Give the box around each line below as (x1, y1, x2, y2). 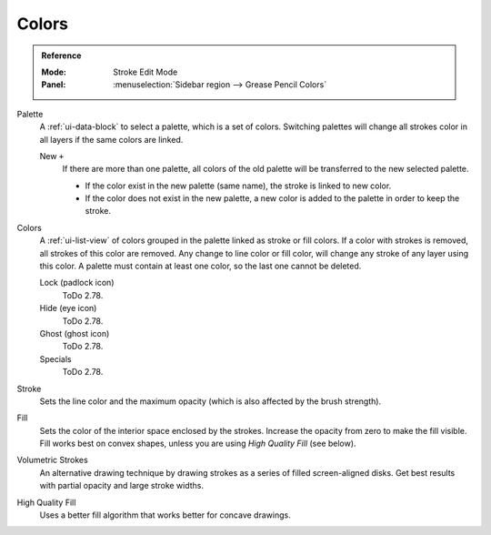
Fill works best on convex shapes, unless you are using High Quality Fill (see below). (39, 438, 356, 449)
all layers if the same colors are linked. (39, 134, 184, 145)
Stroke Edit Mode (113, 66, 178, 77)
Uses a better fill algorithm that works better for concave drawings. (39, 510, 291, 520)
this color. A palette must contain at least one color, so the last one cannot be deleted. (39, 260, 362, 272)
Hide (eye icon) (39, 303, 97, 314)
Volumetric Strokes (16, 455, 88, 466)
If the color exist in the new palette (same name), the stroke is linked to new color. (85, 180, 392, 191)
